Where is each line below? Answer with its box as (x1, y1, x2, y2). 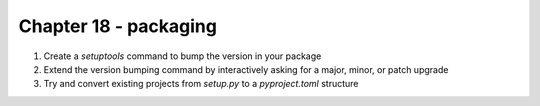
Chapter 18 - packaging (18, 15, 217, 37)
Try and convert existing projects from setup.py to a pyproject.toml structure (43, 78, 359, 90)
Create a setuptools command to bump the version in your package (43, 50, 322, 62)
